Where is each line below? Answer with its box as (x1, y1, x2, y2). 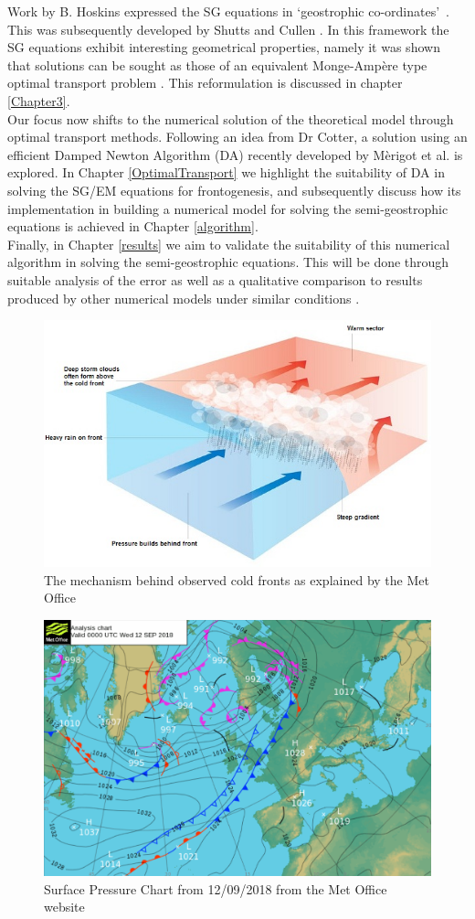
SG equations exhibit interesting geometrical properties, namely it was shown (7, 37, 440, 57)
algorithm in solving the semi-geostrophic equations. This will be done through (7, 252, 449, 272)
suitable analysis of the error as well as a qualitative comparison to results (7, 270, 423, 289)
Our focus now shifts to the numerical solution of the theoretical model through (7, 109, 454, 128)
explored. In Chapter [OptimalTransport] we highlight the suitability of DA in (7, 163, 445, 182)
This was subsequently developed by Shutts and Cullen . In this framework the (7, 19, 449, 38)
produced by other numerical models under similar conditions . (7, 288, 360, 307)
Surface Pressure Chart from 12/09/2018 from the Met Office (44, 879, 387, 898)
